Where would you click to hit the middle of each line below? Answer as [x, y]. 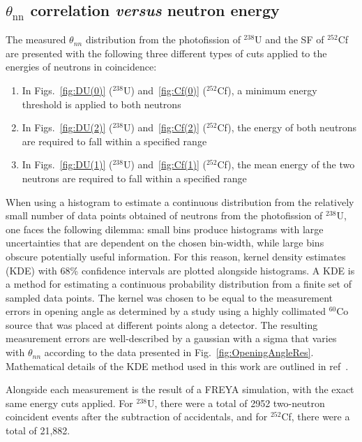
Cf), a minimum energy [267, 90]
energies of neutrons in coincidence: [81, 67]
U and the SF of [289, 39]
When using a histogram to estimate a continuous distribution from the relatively [180, 201]
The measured [36, 39]
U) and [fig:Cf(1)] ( [165, 164]
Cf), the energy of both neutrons [287, 127]
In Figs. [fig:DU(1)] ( [67, 164]
